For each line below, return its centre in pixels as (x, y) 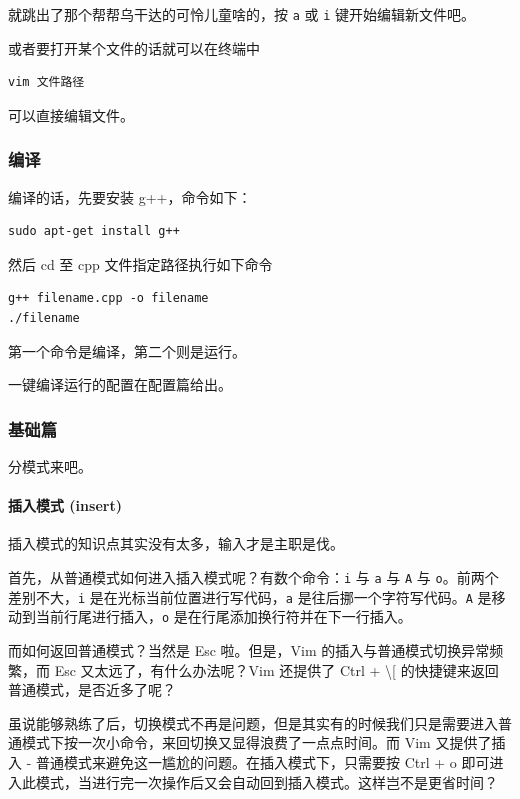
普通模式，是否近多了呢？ (92, 689)
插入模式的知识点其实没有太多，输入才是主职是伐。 (176, 543)
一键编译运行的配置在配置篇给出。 (120, 384)
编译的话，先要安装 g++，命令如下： (130, 196)
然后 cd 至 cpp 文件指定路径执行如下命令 (140, 263)
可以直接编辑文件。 (71, 114)
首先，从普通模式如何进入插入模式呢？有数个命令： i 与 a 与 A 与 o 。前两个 (253, 577)
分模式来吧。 (50, 466)
